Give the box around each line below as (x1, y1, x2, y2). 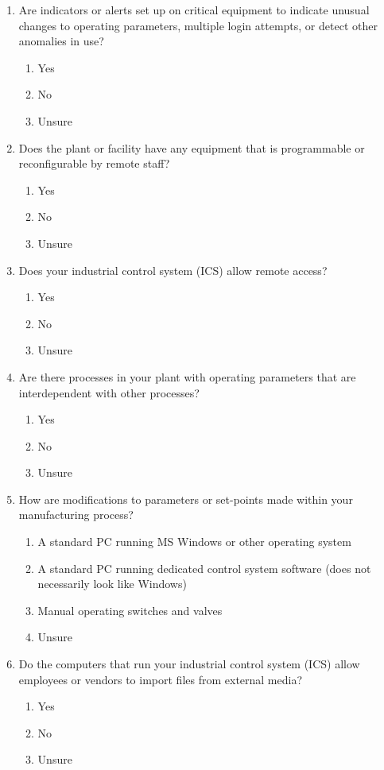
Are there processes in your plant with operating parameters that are (18, 368, 356, 385)
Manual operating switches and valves (37, 602, 223, 618)
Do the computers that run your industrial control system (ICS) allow (18, 656, 360, 672)
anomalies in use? (18, 33, 104, 49)
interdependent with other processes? (18, 384, 200, 400)
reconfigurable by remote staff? (18, 155, 170, 172)
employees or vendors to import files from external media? (18, 671, 303, 687)
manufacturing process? (18, 506, 134, 523)
